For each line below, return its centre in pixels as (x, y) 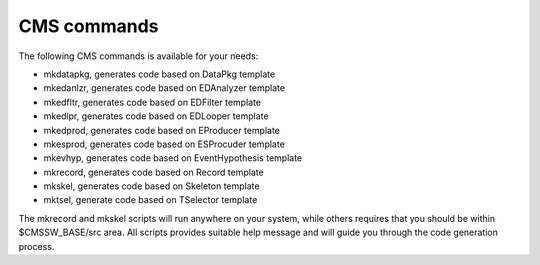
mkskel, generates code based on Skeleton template (151, 186)
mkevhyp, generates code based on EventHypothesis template (173, 158)
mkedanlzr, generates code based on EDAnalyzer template (164, 88)
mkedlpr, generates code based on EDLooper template (156, 116)
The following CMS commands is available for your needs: (138, 56)
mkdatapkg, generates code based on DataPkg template (159, 74)
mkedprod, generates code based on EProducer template (161, 130)
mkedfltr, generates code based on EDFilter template (152, 102)
